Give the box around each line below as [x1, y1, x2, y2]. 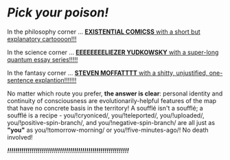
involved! [7, 133, 33, 141]
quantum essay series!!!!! [7, 55, 78, 63]
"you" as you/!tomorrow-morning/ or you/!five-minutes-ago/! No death [7, 126, 209, 134]
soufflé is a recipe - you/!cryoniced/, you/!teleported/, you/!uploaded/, [7, 111, 205, 119]
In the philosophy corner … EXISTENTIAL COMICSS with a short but [7, 27, 200, 36]
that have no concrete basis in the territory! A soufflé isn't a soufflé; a [7, 104, 204, 112]
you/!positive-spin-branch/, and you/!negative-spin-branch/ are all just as [7, 118, 215, 126]
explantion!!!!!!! [34, 76, 77, 84]
